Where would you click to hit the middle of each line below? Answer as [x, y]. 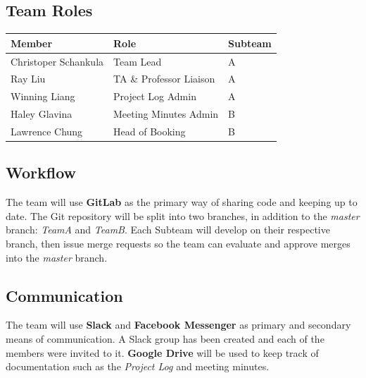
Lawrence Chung [47, 131]
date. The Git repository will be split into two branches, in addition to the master [183, 215]
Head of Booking [150, 131]
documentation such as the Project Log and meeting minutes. [138, 366]
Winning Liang [43, 96]
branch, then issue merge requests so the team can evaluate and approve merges [178, 243]
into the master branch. [57, 257]
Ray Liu [28, 79]
